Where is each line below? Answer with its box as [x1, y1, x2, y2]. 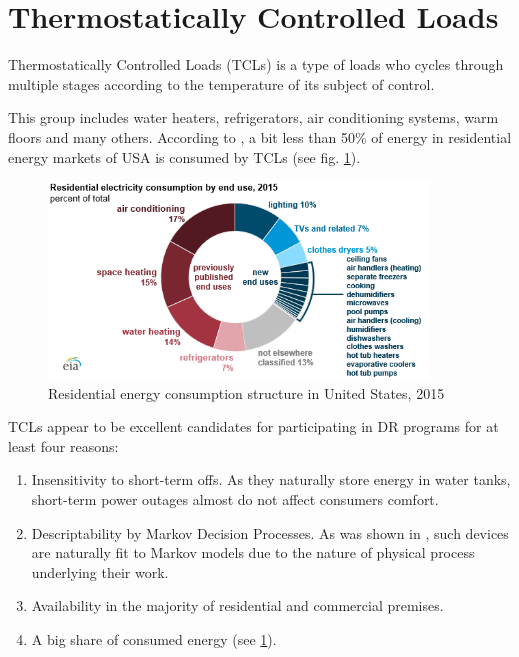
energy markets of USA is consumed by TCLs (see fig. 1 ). [8, 146, 361, 167]
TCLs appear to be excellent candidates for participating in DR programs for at [8, 416, 499, 437]
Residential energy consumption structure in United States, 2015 [48, 382, 445, 403]
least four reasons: [8, 435, 119, 456]
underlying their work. [31, 561, 169, 582]
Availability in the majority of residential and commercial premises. [31, 595, 444, 616]
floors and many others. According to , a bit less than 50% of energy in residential [8, 126, 512, 147]
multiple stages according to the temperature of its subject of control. [8, 73, 435, 94]
